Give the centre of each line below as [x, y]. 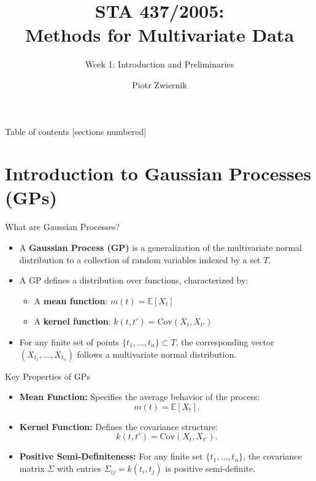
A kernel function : [72, 321]
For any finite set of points [69, 341]
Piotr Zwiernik [160, 84]
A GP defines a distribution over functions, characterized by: [134, 280]
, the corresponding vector [225, 341]
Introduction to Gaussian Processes [158, 173]
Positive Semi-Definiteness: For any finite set [111, 456]
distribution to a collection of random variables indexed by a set [140, 259]
